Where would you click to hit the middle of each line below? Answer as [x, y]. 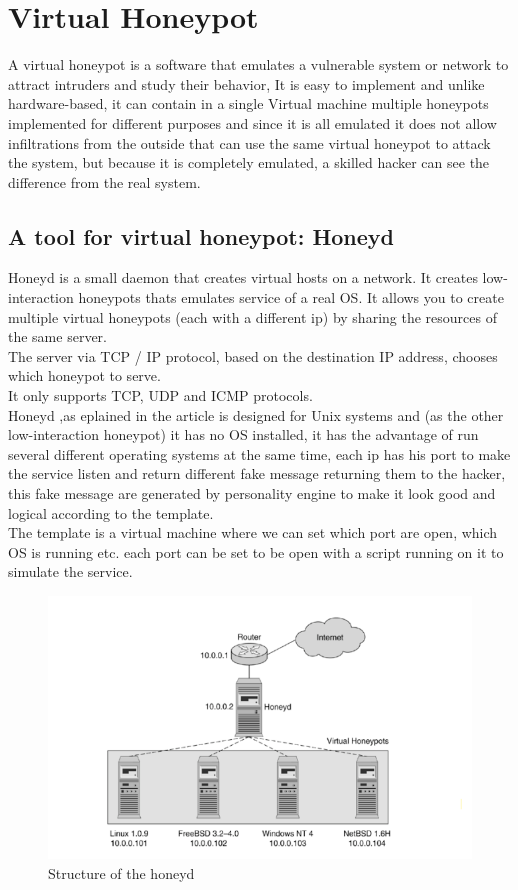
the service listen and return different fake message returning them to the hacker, [257, 473]
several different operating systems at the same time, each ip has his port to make [259, 453]
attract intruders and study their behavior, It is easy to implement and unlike [246, 83]
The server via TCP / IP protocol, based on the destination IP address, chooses [253, 355]
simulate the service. [70, 571]
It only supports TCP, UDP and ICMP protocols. [160, 395]
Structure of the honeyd [121, 873]
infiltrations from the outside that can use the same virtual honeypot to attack [249, 142]
